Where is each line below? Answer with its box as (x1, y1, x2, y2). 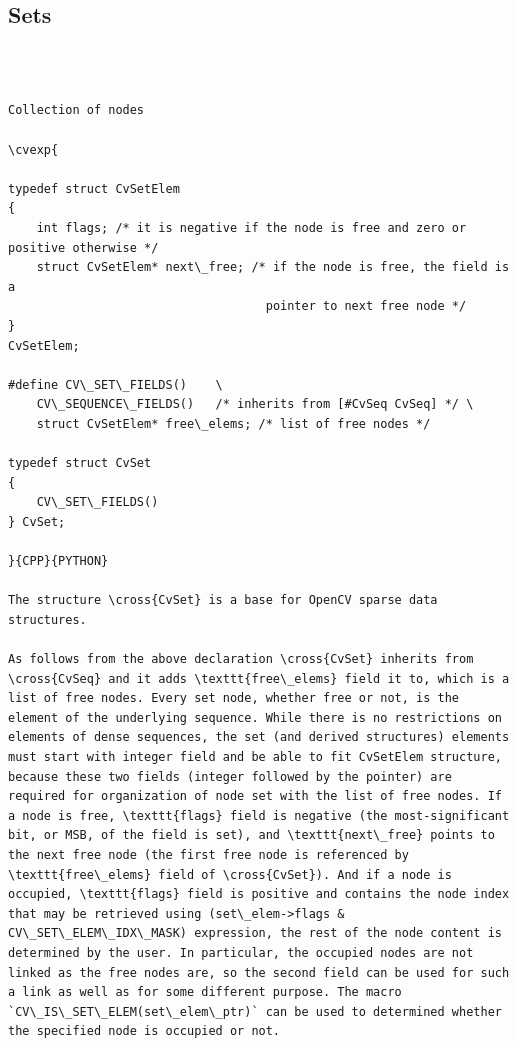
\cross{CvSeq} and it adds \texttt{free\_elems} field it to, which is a (8, 671, 510, 686)
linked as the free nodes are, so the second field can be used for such (8, 965, 510, 980)
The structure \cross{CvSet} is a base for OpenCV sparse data (8, 593, 438, 608)
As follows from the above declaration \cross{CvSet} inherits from (8, 652, 474, 667)
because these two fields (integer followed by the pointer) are (8, 769, 452, 784)
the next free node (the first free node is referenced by (8, 847, 409, 862)
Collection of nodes (8, 103, 145, 118)
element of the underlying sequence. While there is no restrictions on (8, 710, 502, 725)
